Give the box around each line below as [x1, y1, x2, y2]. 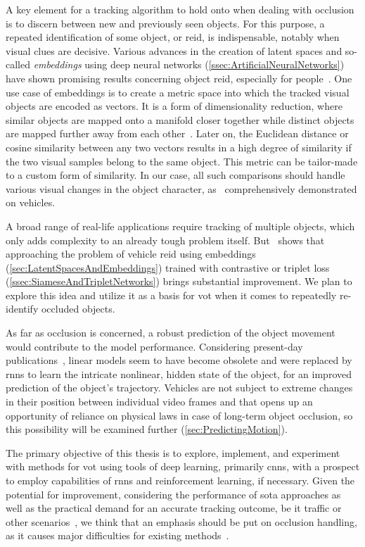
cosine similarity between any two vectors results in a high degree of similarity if [6, 139, 352, 154]
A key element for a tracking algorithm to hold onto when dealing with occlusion [6, 2, 354, 16]
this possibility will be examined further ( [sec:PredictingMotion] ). [6, 422, 288, 436]
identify [6, 301, 39, 316]
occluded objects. [41, 301, 115, 316]
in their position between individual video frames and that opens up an [6, 394, 313, 409]
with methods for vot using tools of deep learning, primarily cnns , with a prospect [6, 459, 360, 474]
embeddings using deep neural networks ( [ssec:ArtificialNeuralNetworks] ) [33, 57, 345, 72]
